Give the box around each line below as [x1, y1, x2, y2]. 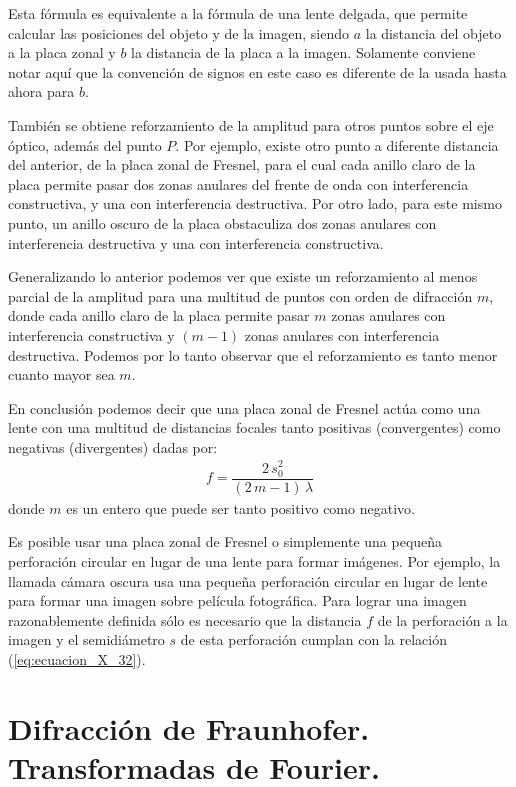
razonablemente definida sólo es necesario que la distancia [8, 609, 362, 630]
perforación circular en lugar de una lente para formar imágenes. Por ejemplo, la [8, 550, 501, 571]
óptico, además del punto [8, 134, 162, 155]
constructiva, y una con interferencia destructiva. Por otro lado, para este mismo [8, 193, 502, 214]
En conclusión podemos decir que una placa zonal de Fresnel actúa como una [8, 397, 481, 418]
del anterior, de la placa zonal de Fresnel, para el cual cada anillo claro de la [8, 154, 476, 175]
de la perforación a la [377, 609, 508, 630]
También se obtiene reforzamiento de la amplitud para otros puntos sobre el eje [8, 114, 494, 135]
